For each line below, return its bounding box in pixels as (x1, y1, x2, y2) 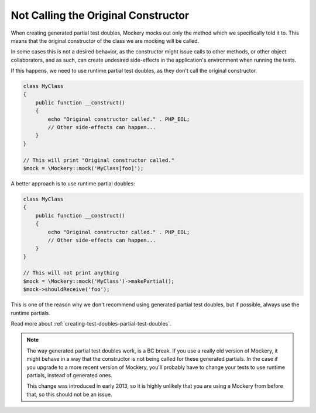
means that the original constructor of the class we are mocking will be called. (11, 37, 200, 44)
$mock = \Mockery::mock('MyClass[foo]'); (23, 165, 144, 171)
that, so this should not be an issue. (26, 391, 112, 398)
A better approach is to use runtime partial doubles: (11, 180, 135, 187)
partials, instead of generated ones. (26, 371, 113, 378)
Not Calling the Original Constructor (11, 9, 190, 22)
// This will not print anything (23, 270, 119, 276)
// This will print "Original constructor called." (23, 157, 175, 164)
